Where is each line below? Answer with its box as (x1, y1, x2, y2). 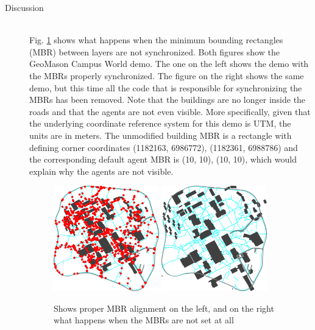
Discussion (5, 1, 44, 13)
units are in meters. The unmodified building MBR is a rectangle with (29, 128, 292, 141)
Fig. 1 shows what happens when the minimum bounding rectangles (29, 33, 283, 46)
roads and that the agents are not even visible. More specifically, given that (29, 105, 311, 118)
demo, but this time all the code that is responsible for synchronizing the (29, 81, 302, 94)
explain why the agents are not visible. (29, 164, 174, 177)
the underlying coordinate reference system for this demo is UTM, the (29, 117, 291, 130)
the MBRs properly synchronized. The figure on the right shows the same (29, 69, 304, 82)
